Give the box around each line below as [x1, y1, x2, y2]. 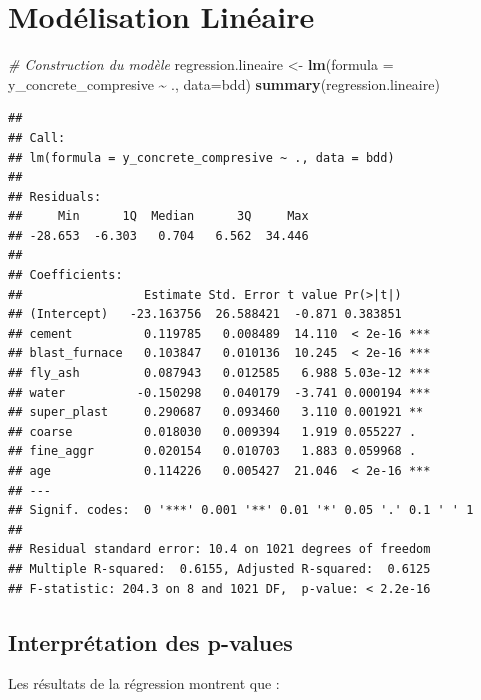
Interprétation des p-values [8, 626, 293, 657]
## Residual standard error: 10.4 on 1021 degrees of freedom [8, 542, 431, 557]
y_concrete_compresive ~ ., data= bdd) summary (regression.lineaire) [8, 73, 440, 94]
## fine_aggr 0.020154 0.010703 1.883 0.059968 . [8, 444, 417, 459]
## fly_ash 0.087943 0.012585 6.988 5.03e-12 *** [8, 366, 431, 381]
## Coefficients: [8, 268, 123, 283]
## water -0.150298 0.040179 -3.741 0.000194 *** [8, 385, 431, 400]
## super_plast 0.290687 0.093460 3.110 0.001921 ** [8, 405, 424, 420]
